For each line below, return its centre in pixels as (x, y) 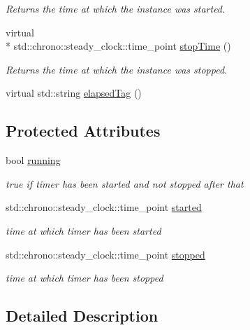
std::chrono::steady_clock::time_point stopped (105, 254)
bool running (33, 160)
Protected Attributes (83, 131)
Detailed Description (82, 316)
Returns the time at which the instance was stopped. (117, 69)
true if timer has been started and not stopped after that (125, 183)
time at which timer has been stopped (84, 278)
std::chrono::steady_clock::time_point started (104, 207)
